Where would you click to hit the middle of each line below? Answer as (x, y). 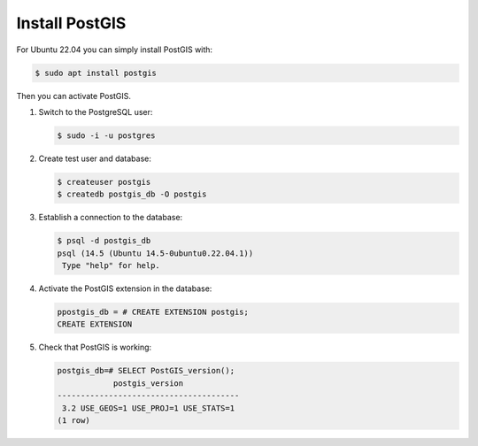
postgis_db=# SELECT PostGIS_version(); (146, 371)
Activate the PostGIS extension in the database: (125, 288)
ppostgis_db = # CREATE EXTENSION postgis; (153, 311)
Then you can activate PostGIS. (74, 96)
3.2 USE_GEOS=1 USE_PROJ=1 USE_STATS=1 (148, 408)
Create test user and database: (95, 158)
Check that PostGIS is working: (95, 347)
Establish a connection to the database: (111, 218)
